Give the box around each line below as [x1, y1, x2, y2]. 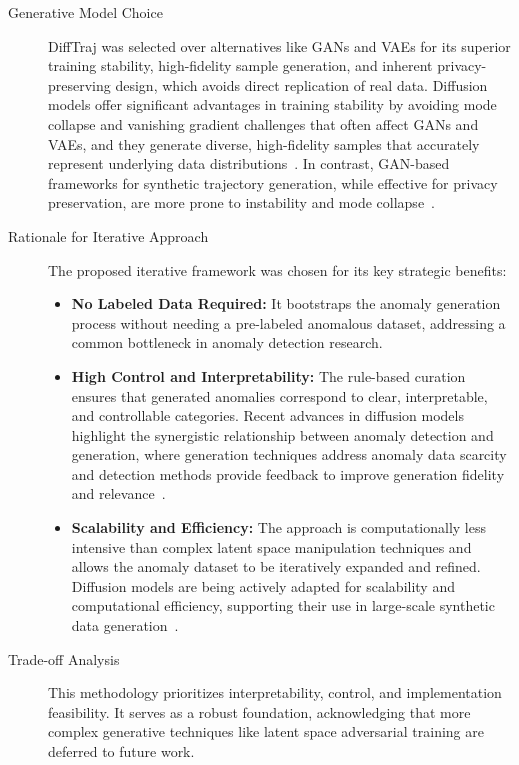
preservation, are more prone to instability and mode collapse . [48, 192, 436, 213]
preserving [48, 74, 111, 95]
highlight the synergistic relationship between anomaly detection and [71, 424, 494, 445]
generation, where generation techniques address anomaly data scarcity [71, 444, 507, 465]
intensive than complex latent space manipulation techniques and [71, 536, 472, 557]
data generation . [71, 615, 179, 636]
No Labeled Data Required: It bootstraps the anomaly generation [71, 293, 501, 314]
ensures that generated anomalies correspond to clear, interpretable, [71, 385, 488, 406]
